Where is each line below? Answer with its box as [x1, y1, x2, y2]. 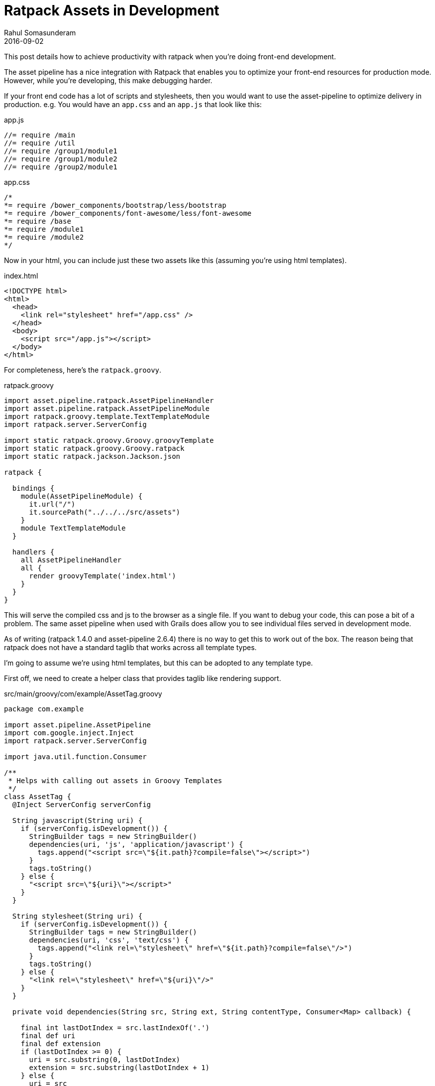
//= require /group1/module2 [4, 154, 117, 163]
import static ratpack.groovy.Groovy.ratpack [4, 444, 185, 452]
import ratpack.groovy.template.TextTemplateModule [4, 412, 210, 420]
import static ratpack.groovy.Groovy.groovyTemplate [4, 436, 214, 444]
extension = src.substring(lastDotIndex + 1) [29, 1063, 210, 1072]
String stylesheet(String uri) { [12, 912, 143, 920]
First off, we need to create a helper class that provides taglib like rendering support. [4, 674, 281, 682]
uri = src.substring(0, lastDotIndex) [29, 1055, 181, 1064]
